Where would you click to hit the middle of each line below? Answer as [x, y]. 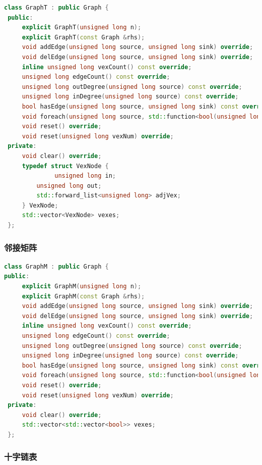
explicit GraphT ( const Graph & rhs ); [83, 37]
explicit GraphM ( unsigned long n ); [82, 287]
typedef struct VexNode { [65, 166]
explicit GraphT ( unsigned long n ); [82, 28]
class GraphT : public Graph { [56, 8]
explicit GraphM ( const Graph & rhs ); [83, 296]
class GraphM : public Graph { [56, 266]
